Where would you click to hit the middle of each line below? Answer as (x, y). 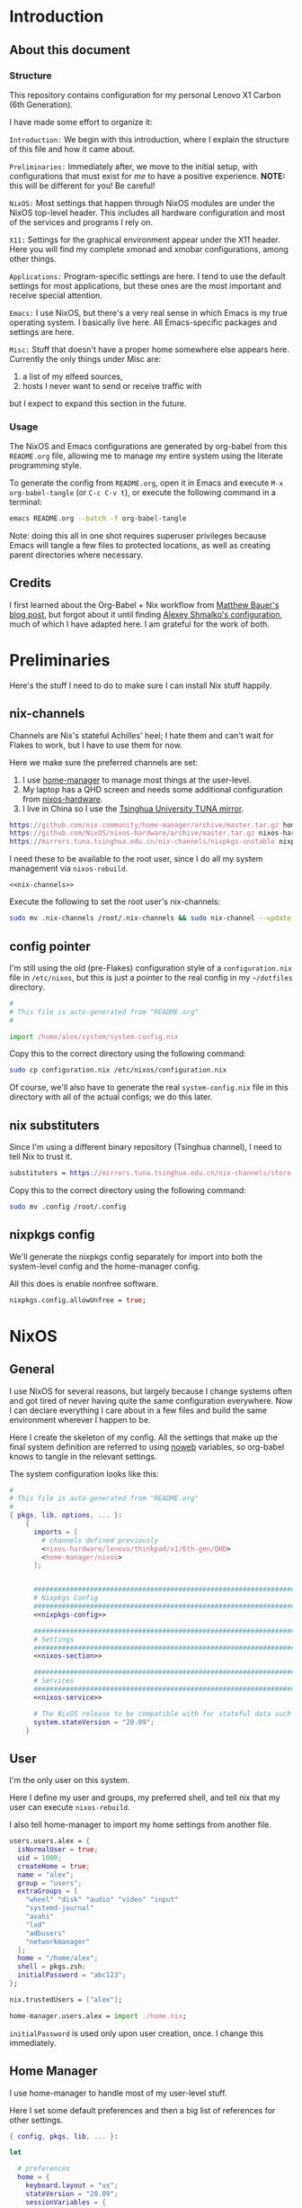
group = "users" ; (50, 1883)
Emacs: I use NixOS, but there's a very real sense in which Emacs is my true (148, 312)
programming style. (46, 466)
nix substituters (55, 1125)
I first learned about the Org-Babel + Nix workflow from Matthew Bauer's (144, 604)
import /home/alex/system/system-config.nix (94, 1036)
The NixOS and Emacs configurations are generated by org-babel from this (148, 447)
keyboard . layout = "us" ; (72, 2185)
